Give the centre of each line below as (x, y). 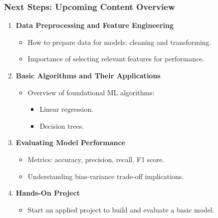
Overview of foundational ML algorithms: (91, 92)
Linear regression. (67, 109)
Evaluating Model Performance (70, 142)
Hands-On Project (48, 193)
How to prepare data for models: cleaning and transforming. (119, 42)
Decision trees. (62, 125)
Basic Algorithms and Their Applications (88, 75)
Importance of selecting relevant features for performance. (116, 59)
